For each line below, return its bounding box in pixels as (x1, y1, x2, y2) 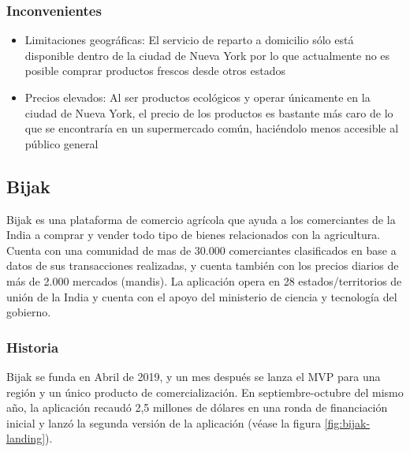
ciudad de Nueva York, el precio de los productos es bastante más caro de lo (24, 104, 393, 121)
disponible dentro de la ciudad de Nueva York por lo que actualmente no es (24, 47, 390, 63)
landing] (6, 430, 46, 446)
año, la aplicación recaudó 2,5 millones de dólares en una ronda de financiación (6, 399, 388, 416)
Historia (6, 337, 59, 357)
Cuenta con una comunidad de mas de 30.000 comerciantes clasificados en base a (6, 241, 397, 258)
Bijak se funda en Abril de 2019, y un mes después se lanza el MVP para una (6, 368, 381, 384)
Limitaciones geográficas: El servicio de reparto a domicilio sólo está (24, 32, 354, 48)
